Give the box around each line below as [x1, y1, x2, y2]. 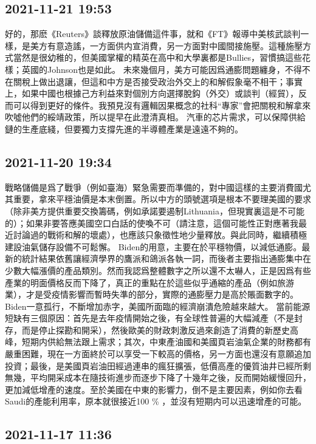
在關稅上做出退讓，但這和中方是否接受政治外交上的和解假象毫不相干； [5, 75, 286, 87]
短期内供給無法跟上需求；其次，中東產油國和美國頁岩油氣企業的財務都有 [21, 335, 311, 348]
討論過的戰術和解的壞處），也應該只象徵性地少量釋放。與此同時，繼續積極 [13, 228, 307, 241]
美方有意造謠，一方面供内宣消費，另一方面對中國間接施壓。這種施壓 [30, 39, 303, 52]
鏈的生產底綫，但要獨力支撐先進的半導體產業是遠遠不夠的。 [5, 122, 243, 135]
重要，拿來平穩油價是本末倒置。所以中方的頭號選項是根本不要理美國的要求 [13, 193, 311, 205]
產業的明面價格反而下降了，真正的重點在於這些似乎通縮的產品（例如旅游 [5, 276, 294, 289]
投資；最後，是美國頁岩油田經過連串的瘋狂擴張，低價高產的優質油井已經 [5, 359, 294, 372]
